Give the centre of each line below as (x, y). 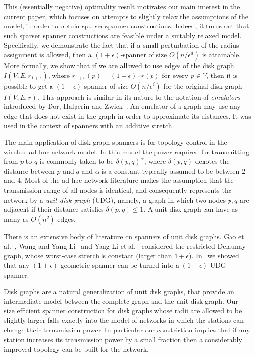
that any (17, 265)
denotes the (212, 161)
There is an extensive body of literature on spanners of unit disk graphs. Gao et (124, 236)
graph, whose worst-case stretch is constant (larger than (88, 255)
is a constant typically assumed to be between (171, 170)
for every (175, 75)
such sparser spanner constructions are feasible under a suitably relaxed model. (123, 35)
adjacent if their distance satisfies (54, 209)
